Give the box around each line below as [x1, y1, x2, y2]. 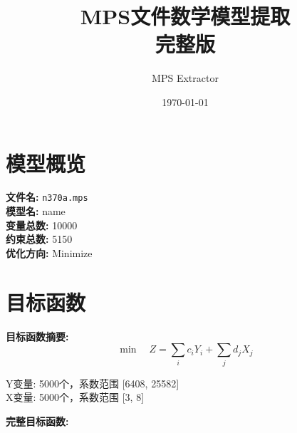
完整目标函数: [6, 413, 69, 428]
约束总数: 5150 [6, 231, 73, 246]
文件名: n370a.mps [6, 189, 88, 204]
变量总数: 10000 [6, 217, 78, 232]
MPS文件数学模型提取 [80, 1, 291, 31]
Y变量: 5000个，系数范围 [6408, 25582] [6, 375, 179, 390]
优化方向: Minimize [6, 245, 93, 260]
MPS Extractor [152, 71, 219, 85]
